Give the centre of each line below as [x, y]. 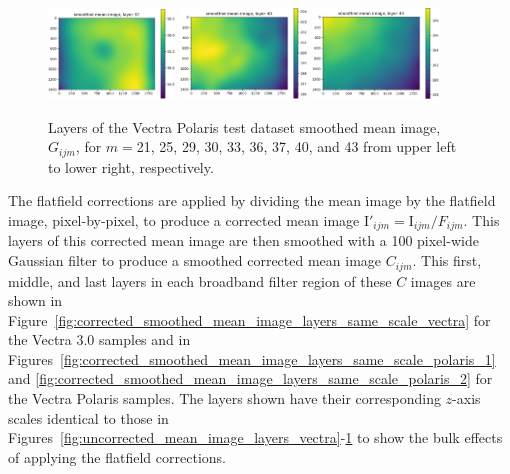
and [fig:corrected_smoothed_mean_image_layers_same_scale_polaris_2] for [250, 378]
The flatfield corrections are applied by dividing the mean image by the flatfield [252, 200]
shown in [35, 300]
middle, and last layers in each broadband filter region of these [200, 280]
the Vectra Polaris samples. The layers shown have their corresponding [224, 398]
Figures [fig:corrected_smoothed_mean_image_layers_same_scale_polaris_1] [252, 358]
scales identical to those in [88, 417]
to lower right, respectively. [131, 166]
